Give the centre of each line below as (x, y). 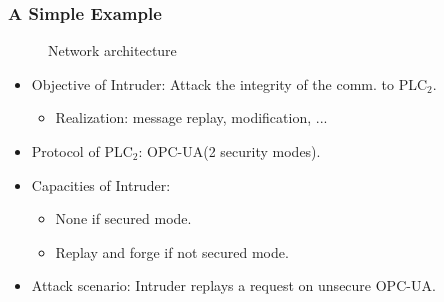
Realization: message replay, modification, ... (191, 117)
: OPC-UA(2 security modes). (229, 151)
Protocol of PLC (82, 151)
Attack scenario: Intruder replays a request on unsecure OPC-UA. (233, 285)
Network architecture (112, 50)
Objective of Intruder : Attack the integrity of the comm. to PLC (229, 83)
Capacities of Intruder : (101, 184)
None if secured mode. (123, 218)
